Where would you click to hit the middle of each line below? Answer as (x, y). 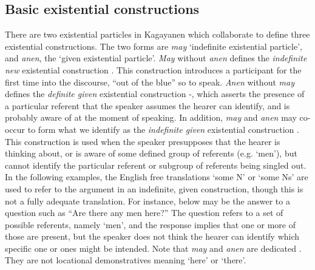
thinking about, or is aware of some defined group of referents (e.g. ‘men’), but (151, 153)
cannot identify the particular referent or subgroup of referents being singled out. (156, 165)
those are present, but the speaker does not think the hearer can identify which (152, 236)
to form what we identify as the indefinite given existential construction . (163, 129)
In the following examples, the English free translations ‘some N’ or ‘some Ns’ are (157, 177)
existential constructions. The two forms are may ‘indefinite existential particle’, (154, 46)
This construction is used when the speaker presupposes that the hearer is (143, 141)
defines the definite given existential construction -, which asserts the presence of (155, 94)
